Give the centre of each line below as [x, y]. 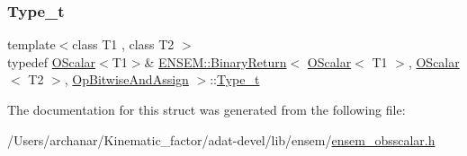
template [31, 44]
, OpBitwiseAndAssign [126, 79]
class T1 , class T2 [123, 44]
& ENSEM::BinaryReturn [216, 61]
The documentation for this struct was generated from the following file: [207, 109]
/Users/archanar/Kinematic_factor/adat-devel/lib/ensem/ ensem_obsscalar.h [221, 139]
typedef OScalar [52, 61]
